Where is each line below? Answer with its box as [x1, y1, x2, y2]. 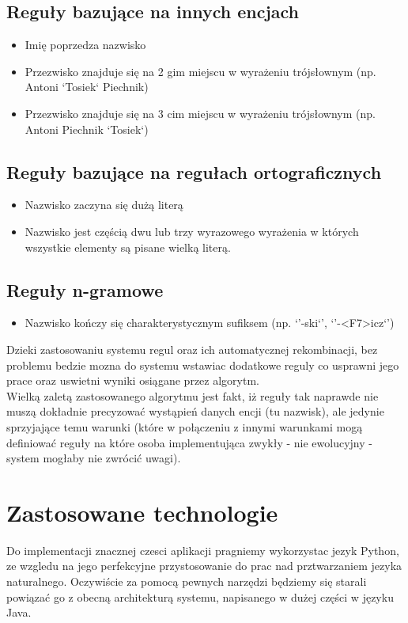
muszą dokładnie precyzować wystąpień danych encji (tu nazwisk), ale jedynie [6, 403, 384, 420]
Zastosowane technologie [6, 496, 278, 528]
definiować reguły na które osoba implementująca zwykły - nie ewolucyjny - [6, 434, 372, 450]
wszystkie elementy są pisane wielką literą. [25, 238, 231, 255]
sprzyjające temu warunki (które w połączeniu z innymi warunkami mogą [6, 418, 363, 435]
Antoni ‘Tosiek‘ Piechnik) [25, 78, 149, 95]
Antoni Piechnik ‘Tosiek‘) [25, 120, 149, 137]
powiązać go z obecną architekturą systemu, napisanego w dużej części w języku [6, 588, 394, 605]
